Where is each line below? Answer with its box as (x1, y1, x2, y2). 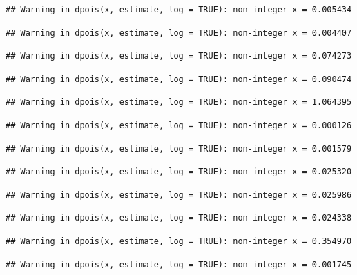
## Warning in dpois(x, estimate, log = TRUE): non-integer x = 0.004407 (6, 28, 352, 38)
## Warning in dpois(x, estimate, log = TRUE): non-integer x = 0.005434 (6, 5, 352, 14)
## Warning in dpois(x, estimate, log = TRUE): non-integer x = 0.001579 (6, 143, 352, 154)
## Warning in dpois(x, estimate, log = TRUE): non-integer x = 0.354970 (6, 236, 352, 246)
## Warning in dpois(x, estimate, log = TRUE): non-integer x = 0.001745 (6, 259, 352, 269)
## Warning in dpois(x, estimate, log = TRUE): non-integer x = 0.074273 (6, 51, 352, 61)
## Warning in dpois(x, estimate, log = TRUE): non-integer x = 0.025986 (6, 190, 352, 200)
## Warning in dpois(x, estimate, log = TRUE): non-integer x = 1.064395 (6, 97, 352, 108)
